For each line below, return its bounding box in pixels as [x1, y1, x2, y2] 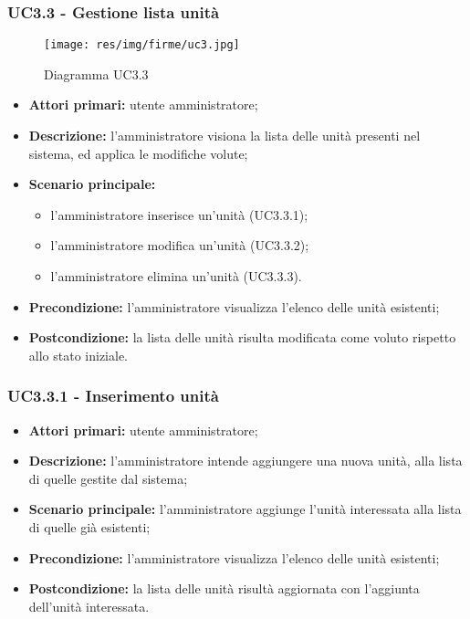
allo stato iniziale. [28, 345, 128, 364]
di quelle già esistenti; [28, 518, 151, 536]
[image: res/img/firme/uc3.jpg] [44, 38, 240, 52]
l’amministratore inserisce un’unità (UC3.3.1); [50, 205, 308, 224]
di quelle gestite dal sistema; [28, 468, 188, 488]
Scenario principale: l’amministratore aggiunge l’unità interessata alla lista [28, 499, 462, 519]
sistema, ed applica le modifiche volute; [28, 143, 248, 163]
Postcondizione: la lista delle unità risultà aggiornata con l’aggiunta [28, 579, 420, 598]
